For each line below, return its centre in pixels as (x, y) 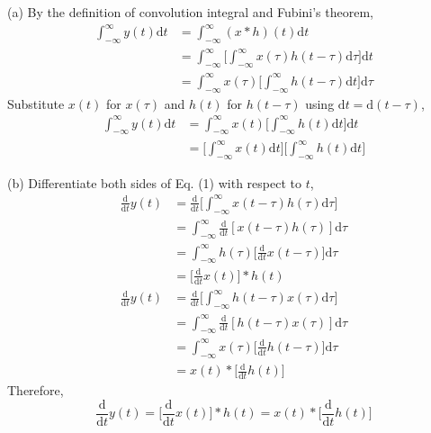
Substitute (36, 103)
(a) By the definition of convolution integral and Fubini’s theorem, (190, 12)
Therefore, (36, 390)
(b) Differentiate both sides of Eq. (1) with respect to (154, 182)
